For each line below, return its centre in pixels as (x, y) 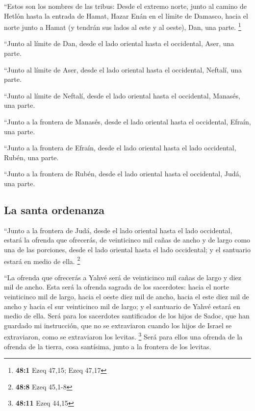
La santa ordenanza (54, 209)
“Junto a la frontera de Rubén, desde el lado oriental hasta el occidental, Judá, (123, 174)
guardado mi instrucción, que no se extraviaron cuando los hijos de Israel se (118, 325)
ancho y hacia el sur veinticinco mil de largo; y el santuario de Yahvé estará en (122, 306)
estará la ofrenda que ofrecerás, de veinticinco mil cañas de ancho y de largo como (127, 240)
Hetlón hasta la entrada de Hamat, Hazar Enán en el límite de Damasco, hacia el (126, 15)
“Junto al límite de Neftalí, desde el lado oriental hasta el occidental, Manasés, (122, 95)
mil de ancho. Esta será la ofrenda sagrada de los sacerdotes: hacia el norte (116, 287)
